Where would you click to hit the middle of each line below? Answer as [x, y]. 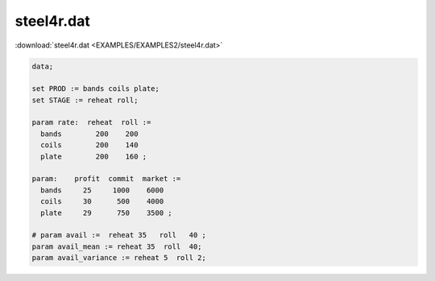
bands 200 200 [89, 134]
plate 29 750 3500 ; [106, 213]
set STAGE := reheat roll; [85, 100]
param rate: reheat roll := [91, 122]
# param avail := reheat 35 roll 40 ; [119, 235]
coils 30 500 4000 [102, 202]
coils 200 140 [89, 145]
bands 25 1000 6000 [102, 190]
